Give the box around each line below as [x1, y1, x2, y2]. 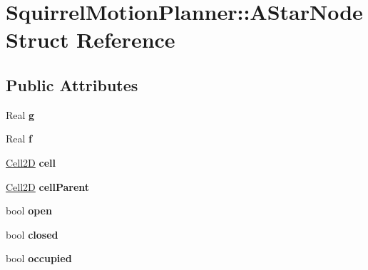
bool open [6, 203, 52, 218]
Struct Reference [6, 25, 175, 54]
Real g [6, 107, 35, 122]
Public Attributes [6, 73, 138, 95]
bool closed [6, 227, 58, 242]
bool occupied [6, 251, 72, 266]
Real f [6, 131, 32, 146]
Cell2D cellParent [6, 179, 90, 194]
